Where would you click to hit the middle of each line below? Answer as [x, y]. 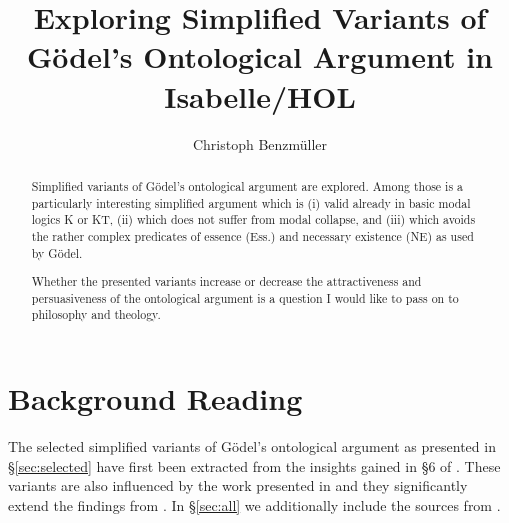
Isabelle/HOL [260, 95]
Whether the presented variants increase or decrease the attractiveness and [226, 281]
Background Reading [155, 398]
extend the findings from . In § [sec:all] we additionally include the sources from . [254, 504]
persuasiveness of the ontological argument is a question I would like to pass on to [245, 297]
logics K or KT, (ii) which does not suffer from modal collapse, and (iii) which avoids [253, 219]
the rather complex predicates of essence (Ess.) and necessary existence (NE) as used [252, 235]
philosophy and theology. [96, 314]
